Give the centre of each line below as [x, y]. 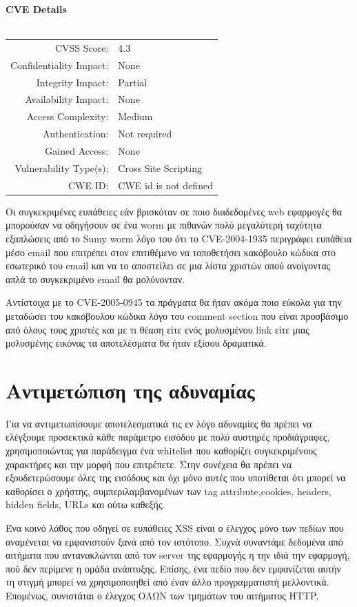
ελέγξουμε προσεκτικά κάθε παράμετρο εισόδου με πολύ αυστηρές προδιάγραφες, [168, 437]
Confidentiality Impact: [60, 65]
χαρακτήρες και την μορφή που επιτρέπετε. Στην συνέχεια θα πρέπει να [149, 464]
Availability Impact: [67, 99]
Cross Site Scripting [160, 167]
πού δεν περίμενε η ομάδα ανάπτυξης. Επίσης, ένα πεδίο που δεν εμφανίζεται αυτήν [173, 568]
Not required [145, 134]
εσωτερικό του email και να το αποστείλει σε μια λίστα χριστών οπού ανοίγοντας [168, 266]
